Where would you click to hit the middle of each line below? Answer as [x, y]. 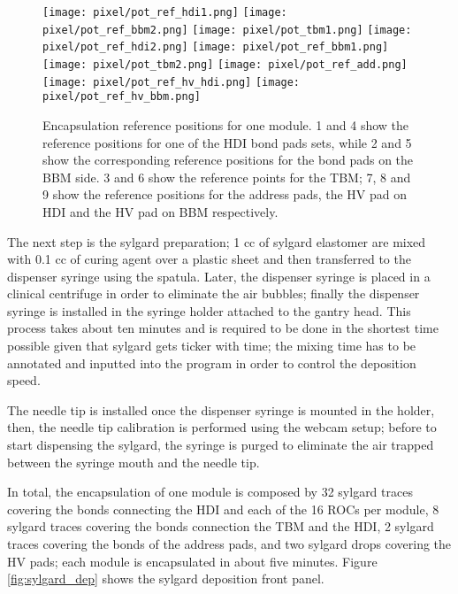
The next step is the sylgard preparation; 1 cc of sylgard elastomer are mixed [217, 241]
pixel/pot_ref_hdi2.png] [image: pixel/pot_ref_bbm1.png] [216, 47]
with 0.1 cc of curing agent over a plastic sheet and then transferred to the [209, 259]
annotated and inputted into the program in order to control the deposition [212, 363]
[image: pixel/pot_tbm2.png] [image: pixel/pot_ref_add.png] [225, 64]
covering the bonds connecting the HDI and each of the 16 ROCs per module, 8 [223, 509]
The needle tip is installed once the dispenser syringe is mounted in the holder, [221, 409]
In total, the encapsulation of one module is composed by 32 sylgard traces [210, 492]
